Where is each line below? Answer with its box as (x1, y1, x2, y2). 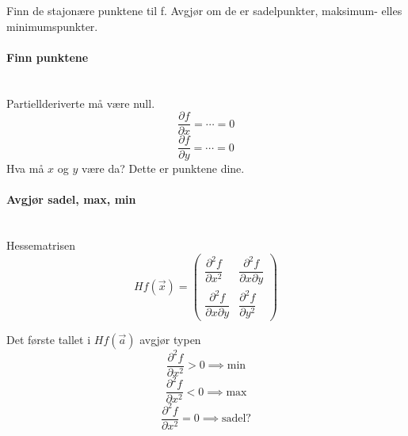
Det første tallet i (6, 331, 91, 348)
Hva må (6, 160, 44, 177)
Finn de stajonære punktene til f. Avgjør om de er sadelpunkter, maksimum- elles (6, 2, 402, 18)
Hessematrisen (6, 237, 75, 254)
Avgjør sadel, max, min (6, 191, 136, 208)
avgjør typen (139, 331, 201, 348)
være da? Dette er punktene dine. (81, 160, 245, 177)
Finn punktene (6, 48, 89, 65)
